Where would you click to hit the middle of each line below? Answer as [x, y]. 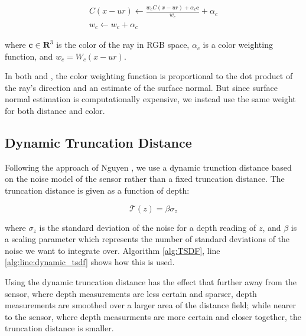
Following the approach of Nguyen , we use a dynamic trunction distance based [148, 167]
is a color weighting [238, 45]
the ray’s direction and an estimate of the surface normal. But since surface [141, 87]
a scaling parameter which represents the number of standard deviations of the [147, 239]
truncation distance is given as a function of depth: [97, 190]
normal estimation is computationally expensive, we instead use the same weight [150, 99]
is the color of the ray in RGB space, [123, 45]
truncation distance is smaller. [59, 328]
